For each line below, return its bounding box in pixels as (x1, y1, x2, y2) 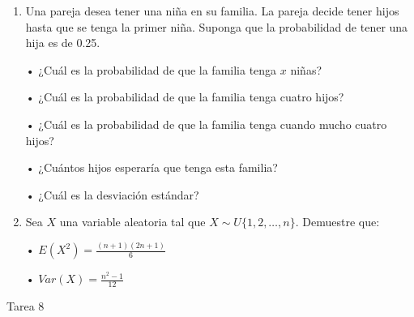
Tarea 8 (6, 298, 45, 315)
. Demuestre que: (295, 213, 380, 230)
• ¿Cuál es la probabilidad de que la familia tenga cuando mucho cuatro (25, 115, 387, 132)
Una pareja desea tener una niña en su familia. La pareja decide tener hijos (25, 2, 399, 19)
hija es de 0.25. (25, 34, 100, 51)
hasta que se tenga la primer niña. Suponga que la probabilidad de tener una (25, 18, 408, 35)
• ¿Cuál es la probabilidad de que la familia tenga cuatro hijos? (25, 88, 344, 105)
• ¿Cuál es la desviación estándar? (25, 186, 199, 203)
